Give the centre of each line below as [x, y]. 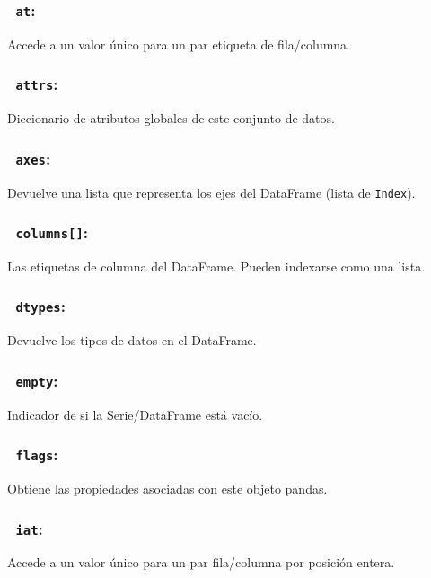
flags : [37, 454]
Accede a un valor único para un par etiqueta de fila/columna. [179, 44]
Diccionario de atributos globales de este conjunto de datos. [171, 118]
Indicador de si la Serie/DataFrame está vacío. [135, 414]
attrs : [37, 84]
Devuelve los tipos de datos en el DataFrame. [132, 340]
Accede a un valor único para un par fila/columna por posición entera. [201, 562]
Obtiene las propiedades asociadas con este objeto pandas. [167, 489]
